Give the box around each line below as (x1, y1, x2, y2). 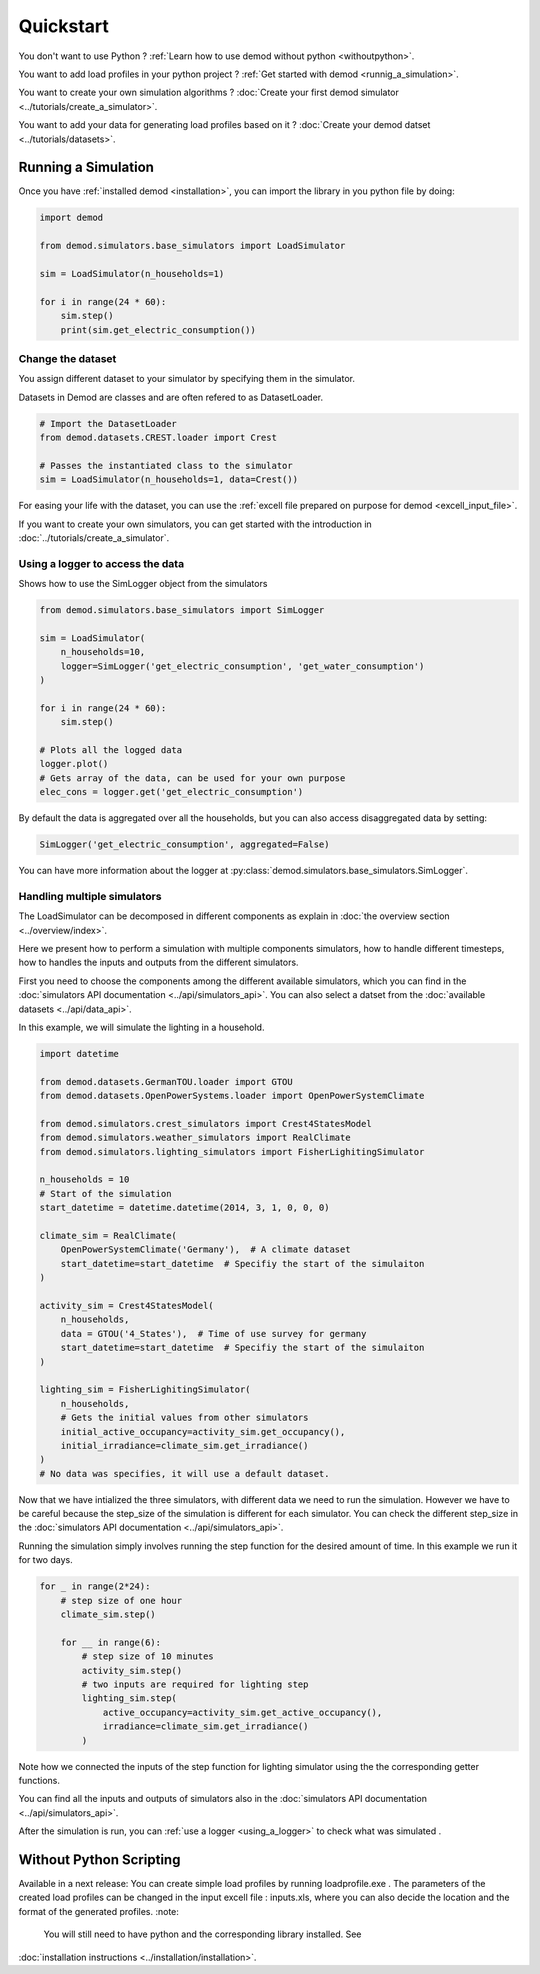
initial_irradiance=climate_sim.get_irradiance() (60, 1440, 309, 1451)
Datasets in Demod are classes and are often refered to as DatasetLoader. (18, 391, 324, 403)
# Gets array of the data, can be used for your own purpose (39, 772, 346, 784)
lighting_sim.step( (81, 1693, 177, 1704)
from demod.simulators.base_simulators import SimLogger (39, 605, 325, 616)
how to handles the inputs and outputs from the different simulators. (18, 956, 299, 969)
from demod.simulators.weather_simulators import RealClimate (39, 1132, 351, 1144)
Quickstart (18, 15, 110, 37)
